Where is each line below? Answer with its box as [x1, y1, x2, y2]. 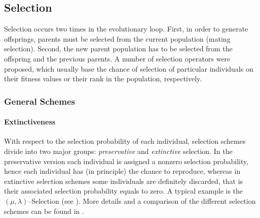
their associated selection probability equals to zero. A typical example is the [4, 185, 243, 196]
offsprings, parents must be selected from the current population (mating [4, 33, 231, 44]
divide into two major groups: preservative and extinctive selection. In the [4, 146, 233, 156]
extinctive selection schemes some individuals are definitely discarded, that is [4, 175, 243, 186]
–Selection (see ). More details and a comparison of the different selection [28, 195, 256, 206]
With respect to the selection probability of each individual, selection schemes [4, 136, 246, 146]
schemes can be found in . [4, 205, 84, 216]
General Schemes [4, 95, 75, 107]
